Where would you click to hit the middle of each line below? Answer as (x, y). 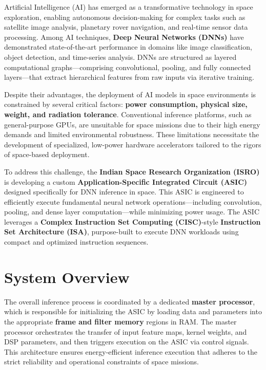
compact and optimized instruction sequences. (76, 242)
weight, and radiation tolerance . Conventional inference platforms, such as (128, 114)
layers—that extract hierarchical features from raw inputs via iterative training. (129, 77)
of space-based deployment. (47, 154)
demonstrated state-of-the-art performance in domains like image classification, (128, 47)
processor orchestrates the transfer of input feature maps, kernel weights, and (126, 331)
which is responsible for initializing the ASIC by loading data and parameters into (133, 311)
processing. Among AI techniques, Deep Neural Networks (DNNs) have (124, 37)
